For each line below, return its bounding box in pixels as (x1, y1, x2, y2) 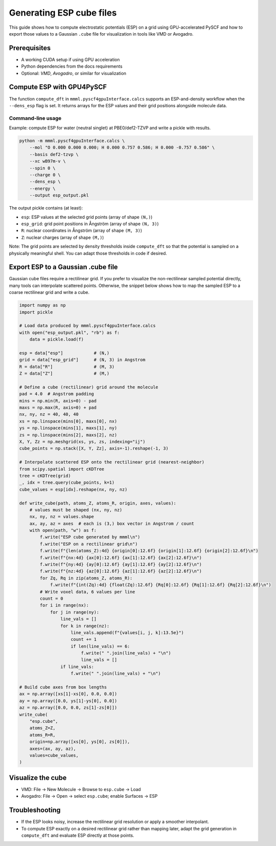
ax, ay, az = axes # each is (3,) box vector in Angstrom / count (29, 520, 195, 526)
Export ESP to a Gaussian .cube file (9, 263, 118, 271)
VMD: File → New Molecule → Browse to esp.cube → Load (21, 786, 141, 792)
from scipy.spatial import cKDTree (19, 466, 104, 472)
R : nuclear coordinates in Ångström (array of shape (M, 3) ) (21, 228, 142, 233)
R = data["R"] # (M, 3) (19, 364, 115, 369)
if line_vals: (60, 664, 95, 670)
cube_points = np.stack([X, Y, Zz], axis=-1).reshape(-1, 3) (19, 446, 169, 451)
